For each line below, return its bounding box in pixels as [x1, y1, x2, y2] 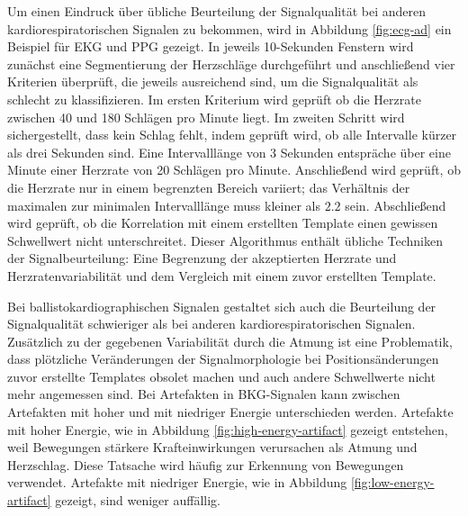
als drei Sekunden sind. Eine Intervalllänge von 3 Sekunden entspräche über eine [7, 142, 451, 161]
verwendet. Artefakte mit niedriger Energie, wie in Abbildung [7, 473, 347, 492]
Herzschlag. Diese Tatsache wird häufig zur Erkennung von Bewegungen [7, 455, 404, 474]
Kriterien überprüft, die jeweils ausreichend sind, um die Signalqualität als [7, 72, 418, 91]
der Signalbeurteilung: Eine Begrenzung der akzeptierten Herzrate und [7, 249, 397, 267]
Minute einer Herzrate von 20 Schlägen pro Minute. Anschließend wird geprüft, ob [7, 160, 461, 179]
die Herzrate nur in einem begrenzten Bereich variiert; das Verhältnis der [7, 177, 410, 196]
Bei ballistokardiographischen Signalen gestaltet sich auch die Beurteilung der [7, 296, 436, 315]
